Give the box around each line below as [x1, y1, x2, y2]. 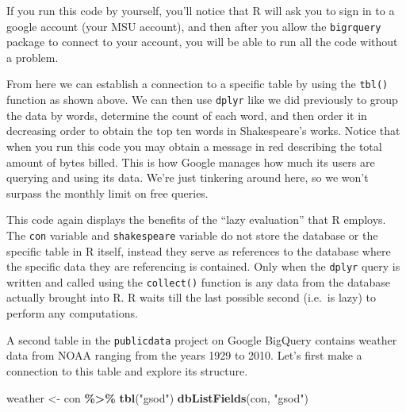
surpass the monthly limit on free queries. [6, 184, 209, 201]
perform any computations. [6, 305, 138, 322]
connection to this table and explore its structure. [6, 362, 248, 379]
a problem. [6, 48, 59, 65]
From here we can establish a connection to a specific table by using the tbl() [6, 75, 389, 92]
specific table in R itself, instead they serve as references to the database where [6, 242, 391, 259]
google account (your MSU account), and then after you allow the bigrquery [6, 17, 381, 34]
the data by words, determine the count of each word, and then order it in [6, 106, 367, 123]
